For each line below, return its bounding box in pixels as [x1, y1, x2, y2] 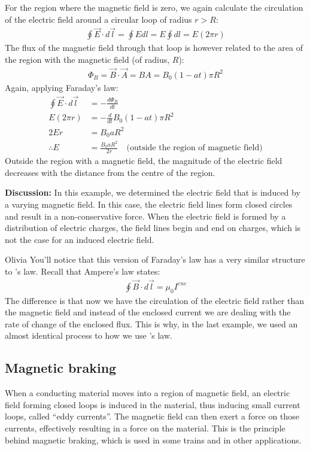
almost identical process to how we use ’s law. [5, 329, 172, 342]
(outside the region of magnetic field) [126, 144, 263, 153]
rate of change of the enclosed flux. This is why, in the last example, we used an [5, 317, 298, 330]
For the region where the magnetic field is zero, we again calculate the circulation [5, 1, 303, 13]
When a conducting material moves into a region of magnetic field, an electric [5, 387, 290, 399]
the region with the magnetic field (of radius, [5, 53, 170, 66]
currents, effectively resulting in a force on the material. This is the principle [5, 421, 285, 434]
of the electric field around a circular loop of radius [5, 13, 192, 25]
